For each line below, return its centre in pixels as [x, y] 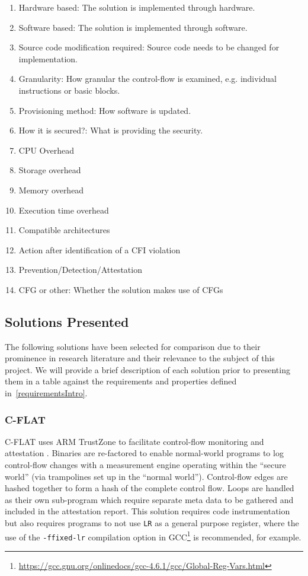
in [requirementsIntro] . [46, 393]
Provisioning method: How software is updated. [105, 110]
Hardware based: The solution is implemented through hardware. [137, 7]
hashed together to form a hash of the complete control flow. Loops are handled [150, 488]
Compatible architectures [64, 230]
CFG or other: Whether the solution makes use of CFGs [121, 289]
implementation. [48, 58]
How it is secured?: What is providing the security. [111, 130]
